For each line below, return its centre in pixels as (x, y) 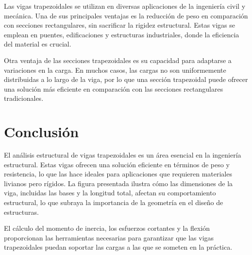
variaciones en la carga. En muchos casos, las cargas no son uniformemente (115, 70)
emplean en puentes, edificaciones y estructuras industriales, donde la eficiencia (122, 34)
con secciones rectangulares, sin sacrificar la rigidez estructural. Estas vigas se (120, 25)
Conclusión (42, 132)
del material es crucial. (38, 44)
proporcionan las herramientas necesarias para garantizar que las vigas (109, 237)
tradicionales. (24, 98)
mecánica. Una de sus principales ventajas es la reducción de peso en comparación (126, 15)
